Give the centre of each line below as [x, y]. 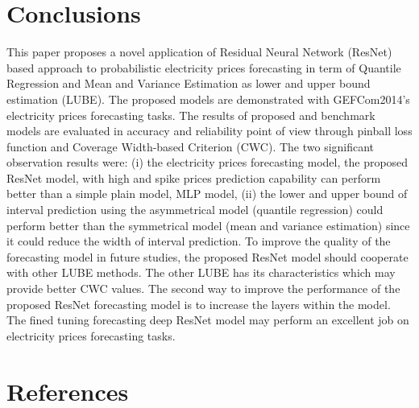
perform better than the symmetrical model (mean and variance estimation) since [208, 225]
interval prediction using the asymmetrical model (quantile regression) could [195, 210]
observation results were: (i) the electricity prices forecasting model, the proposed [207, 162]
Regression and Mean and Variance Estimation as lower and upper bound [189, 83]
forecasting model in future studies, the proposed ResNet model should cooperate [207, 256]
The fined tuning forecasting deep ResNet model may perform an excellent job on [208, 320]
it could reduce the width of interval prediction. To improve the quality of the [199, 241]
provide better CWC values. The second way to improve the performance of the [203, 288]
